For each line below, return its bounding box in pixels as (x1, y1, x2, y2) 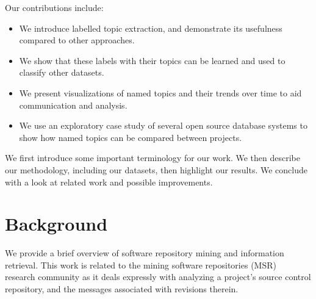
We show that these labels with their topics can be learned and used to (19, 54, 285, 67)
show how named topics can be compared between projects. (19, 131, 242, 143)
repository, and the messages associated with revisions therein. (5, 283, 239, 295)
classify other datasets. (19, 66, 104, 79)
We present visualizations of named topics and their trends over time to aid (19, 86, 302, 99)
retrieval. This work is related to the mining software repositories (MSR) (5, 258, 276, 271)
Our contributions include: (5, 1, 104, 13)
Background (5, 211, 108, 236)
